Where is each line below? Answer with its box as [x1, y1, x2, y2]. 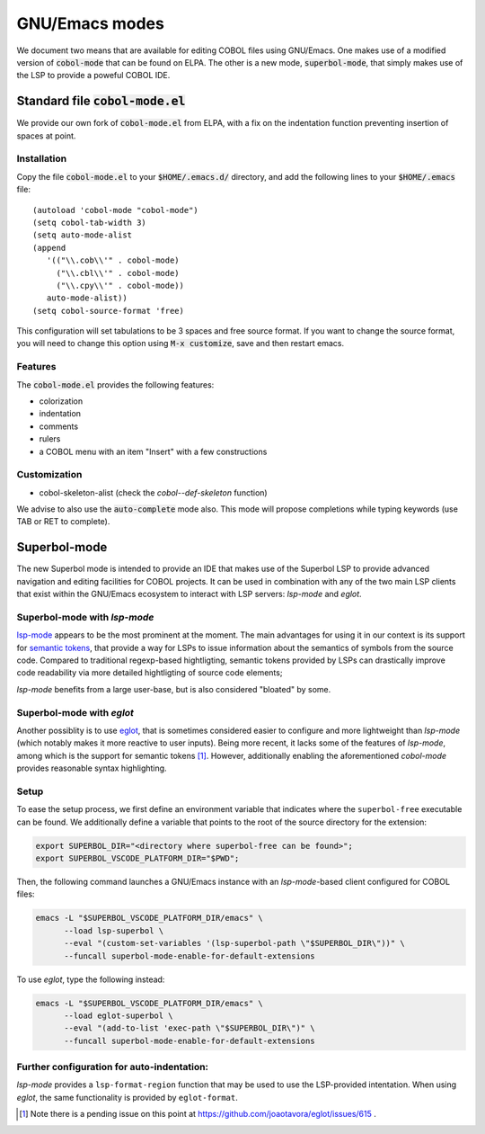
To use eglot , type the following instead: [16, 974, 165, 985]
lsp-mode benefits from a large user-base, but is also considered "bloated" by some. [16, 683, 331, 694]
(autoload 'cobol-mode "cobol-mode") [32, 205, 199, 215]
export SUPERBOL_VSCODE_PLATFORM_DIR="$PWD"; [35, 853, 240, 863]
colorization [39, 396, 84, 406]
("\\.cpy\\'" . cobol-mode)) [56, 280, 184, 290]
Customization [16, 469, 83, 481]
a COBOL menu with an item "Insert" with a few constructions [39, 446, 268, 457]
